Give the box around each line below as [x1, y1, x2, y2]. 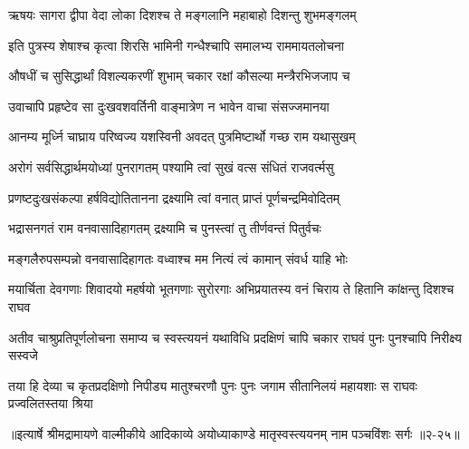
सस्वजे [8, 346, 38, 365]
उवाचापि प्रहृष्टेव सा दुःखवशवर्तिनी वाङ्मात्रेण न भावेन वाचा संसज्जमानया [8, 96, 330, 115]
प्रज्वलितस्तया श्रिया [8, 394, 93, 413]
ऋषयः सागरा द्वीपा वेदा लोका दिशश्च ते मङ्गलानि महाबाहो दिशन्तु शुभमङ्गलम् [8, 5, 357, 24]
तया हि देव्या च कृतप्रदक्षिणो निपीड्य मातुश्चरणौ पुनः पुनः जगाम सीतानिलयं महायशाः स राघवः [8, 376, 417, 395]
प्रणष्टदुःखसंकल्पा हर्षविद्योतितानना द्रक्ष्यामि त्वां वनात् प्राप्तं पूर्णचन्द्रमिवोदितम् [8, 188, 340, 207]
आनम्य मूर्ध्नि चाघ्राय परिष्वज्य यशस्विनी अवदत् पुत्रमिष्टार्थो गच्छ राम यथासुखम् [8, 127, 356, 146]
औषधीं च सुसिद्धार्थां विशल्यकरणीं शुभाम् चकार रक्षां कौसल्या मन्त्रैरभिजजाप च [8, 66, 350, 85]
